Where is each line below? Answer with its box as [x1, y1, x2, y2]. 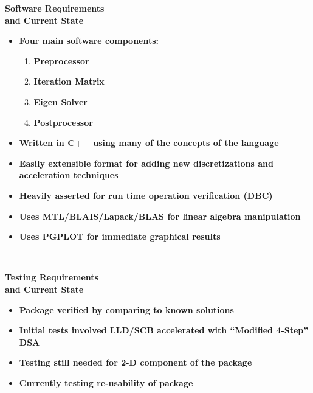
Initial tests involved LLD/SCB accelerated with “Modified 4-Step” [19, 324, 309, 336]
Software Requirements [5, 2, 105, 14]
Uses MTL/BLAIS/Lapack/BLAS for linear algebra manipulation [19, 209, 301, 222]
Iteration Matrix [33, 75, 105, 88]
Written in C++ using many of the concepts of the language [19, 136, 279, 149]
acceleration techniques [19, 169, 119, 181]
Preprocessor [33, 54, 89, 67]
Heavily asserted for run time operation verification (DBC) [19, 189, 273, 201]
